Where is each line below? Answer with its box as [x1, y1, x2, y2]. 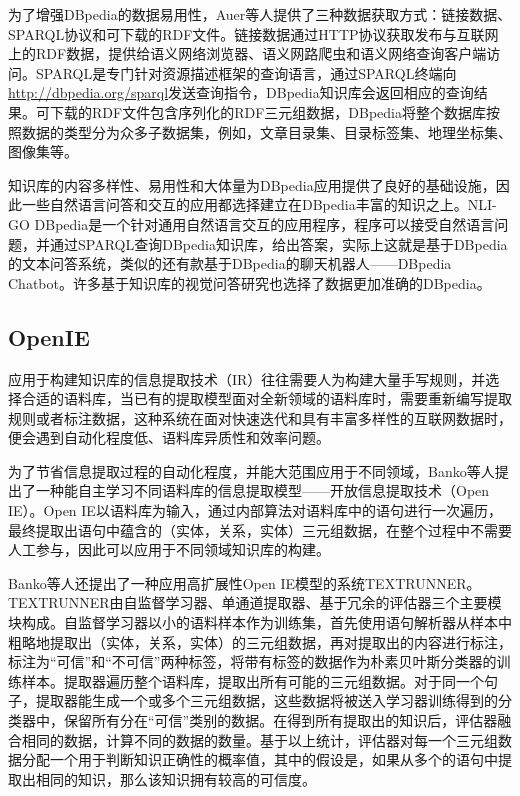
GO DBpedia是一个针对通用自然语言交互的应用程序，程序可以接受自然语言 [8, 213, 495, 234]
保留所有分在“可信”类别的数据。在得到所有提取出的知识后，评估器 [63, 710, 498, 731]
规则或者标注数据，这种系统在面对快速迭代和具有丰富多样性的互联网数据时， [8, 407, 512, 428]
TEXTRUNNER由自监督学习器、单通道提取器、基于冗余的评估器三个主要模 [8, 592, 502, 613]
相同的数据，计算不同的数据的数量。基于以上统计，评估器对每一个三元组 [21, 729, 498, 750]
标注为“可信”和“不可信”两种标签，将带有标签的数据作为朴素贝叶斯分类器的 [8, 651, 497, 672]
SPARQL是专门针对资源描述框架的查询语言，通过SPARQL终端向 [35, 62, 457, 83]
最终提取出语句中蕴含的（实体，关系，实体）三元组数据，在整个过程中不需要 [8, 519, 512, 540]
